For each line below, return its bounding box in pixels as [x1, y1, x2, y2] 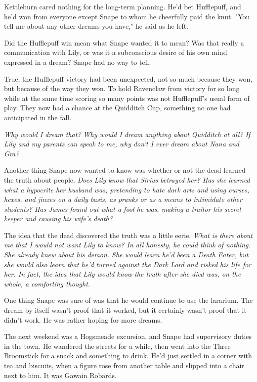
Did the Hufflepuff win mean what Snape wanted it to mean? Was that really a [4, 37, 244, 48]
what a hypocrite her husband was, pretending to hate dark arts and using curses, [4, 184, 250, 194]
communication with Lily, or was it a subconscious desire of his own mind [4, 47, 227, 57]
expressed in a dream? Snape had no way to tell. [4, 56, 151, 67]
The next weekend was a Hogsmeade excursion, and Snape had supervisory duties [4, 331, 252, 341]
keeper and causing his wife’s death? [4, 213, 113, 224]
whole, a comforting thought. [4, 278, 90, 288]
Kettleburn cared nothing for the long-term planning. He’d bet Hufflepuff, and [4, 1, 241, 11]
